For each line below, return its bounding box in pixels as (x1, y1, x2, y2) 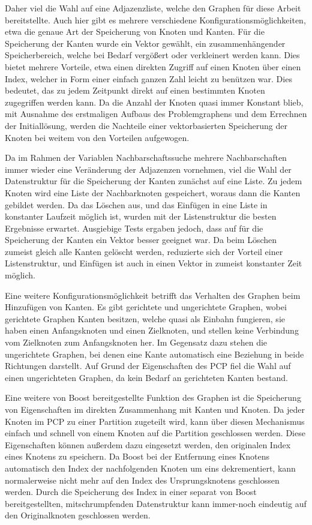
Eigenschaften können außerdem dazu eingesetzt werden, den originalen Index (5, 438, 291, 451)
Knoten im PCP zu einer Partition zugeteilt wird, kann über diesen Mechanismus (5, 415, 305, 427)
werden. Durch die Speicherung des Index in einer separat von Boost (5, 485, 257, 498)
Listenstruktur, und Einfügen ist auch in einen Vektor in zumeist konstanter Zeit (5, 257, 302, 269)
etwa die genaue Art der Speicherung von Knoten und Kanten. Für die (5, 25, 265, 38)
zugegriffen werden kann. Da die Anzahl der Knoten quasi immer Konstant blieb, (5, 95, 304, 108)
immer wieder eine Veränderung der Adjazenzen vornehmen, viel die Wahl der (5, 163, 292, 175)
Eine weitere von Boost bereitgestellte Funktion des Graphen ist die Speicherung (5, 391, 301, 404)
